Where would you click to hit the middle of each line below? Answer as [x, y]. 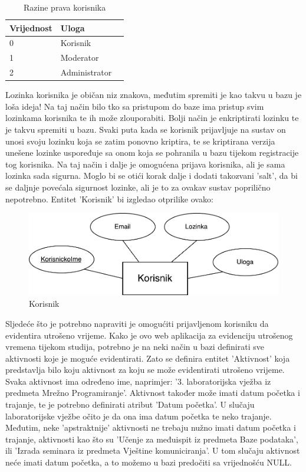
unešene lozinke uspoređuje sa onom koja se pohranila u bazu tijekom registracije [152, 153]
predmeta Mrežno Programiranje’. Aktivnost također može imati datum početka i [153, 393]
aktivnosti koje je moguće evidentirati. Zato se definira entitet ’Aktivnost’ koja [148, 358]
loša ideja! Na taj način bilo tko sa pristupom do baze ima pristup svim [135, 106]
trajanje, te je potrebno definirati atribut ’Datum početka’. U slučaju [130, 404]
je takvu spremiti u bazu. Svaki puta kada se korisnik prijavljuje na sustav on [146, 129]
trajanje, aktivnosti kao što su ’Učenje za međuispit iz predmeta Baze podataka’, [152, 439]
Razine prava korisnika [65, 7]
